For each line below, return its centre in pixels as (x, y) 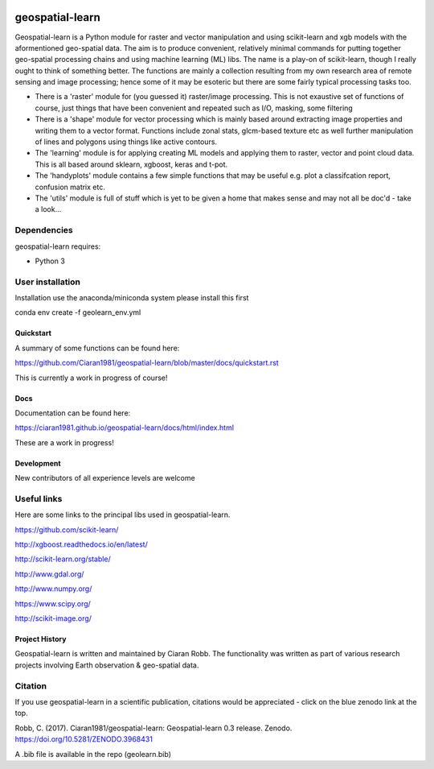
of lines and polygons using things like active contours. (126, 142)
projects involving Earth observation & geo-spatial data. (107, 665)
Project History (41, 639)
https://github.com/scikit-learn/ (67, 529)
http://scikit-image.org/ (53, 618)
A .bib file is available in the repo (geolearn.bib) (93, 754)
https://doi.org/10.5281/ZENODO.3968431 (84, 739)
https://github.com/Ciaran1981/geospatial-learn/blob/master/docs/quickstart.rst (147, 363)
